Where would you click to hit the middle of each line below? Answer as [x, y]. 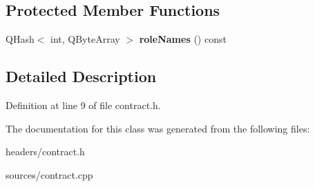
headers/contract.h [45, 151]
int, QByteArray [85, 39]
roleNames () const [183, 39]
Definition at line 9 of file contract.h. [83, 105]
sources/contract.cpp [49, 174]
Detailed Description [81, 76]
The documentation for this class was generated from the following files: [158, 128]
